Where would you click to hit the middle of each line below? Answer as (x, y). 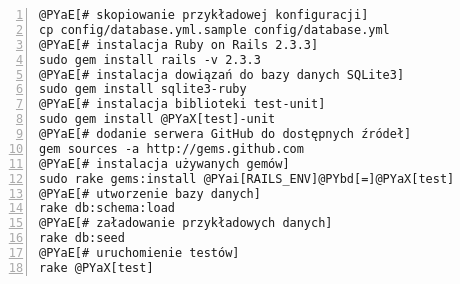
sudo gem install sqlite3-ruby (143, 89)
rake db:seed (82, 238)
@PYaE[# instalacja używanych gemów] (164, 163)
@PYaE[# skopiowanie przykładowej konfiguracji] (204, 15)
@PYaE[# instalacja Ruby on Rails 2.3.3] (179, 44)
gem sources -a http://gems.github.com (171, 148)
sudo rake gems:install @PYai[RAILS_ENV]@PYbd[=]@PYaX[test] (247, 178)
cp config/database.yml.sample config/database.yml (214, 29)
